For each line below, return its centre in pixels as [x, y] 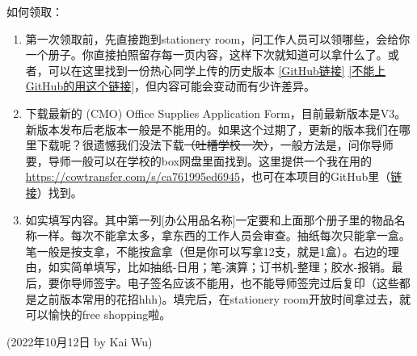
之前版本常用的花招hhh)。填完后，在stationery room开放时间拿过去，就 [223, 298]
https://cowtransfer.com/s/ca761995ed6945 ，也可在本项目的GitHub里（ [208, 176]
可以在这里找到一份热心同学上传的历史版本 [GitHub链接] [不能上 [217, 70]
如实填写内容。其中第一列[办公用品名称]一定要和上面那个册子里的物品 [210, 219]
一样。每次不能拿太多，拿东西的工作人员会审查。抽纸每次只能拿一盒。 [223, 235]
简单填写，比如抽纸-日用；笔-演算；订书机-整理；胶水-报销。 [231, 267]
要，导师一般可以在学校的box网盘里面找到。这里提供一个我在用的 [198, 160]
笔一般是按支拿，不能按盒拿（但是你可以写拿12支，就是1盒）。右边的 [206, 251]
